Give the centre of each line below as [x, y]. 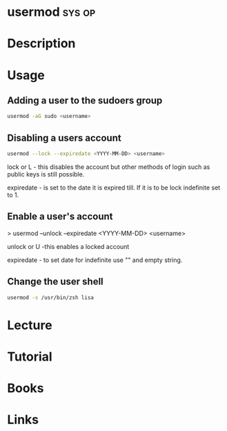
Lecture [30, 325]
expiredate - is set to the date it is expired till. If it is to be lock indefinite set [114, 188]
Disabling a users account [65, 138]
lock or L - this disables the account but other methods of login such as [109, 167]
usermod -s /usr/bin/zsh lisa [51, 297]
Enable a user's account [60, 217]
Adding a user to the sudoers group [85, 100]
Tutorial [30, 357]
